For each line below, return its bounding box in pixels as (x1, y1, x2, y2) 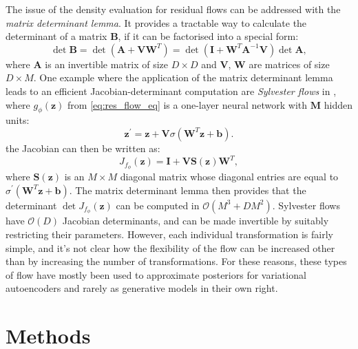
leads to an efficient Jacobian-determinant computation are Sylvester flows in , (6, 83, 337, 98)
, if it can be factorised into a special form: (118, 29, 299, 43)
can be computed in (116, 198, 200, 212)
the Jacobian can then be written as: (6, 140, 160, 155)
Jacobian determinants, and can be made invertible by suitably (62, 213, 329, 228)
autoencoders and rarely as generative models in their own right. (6, 281, 278, 295)
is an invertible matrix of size (45, 56, 169, 71)
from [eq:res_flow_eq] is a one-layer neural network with (67, 97, 308, 112)
